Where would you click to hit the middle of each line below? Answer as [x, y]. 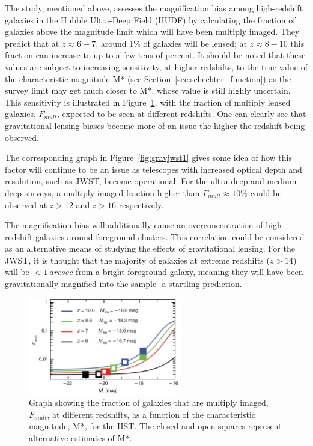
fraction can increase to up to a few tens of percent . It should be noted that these [155, 55]
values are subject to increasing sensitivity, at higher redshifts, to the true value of [156, 66]
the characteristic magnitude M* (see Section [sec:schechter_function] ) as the [148, 78]
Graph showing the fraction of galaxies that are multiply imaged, [149, 402]
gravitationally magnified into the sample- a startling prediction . [123, 284]
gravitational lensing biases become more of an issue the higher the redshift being [155, 125]
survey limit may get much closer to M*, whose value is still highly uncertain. [148, 90]
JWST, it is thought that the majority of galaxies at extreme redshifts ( [137, 260]
